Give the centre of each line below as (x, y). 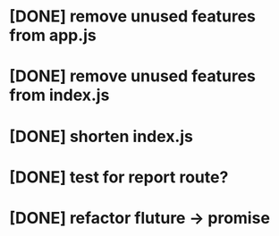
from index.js (59, 95)
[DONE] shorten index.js (101, 136)
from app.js (53, 35)
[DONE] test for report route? (119, 177)
